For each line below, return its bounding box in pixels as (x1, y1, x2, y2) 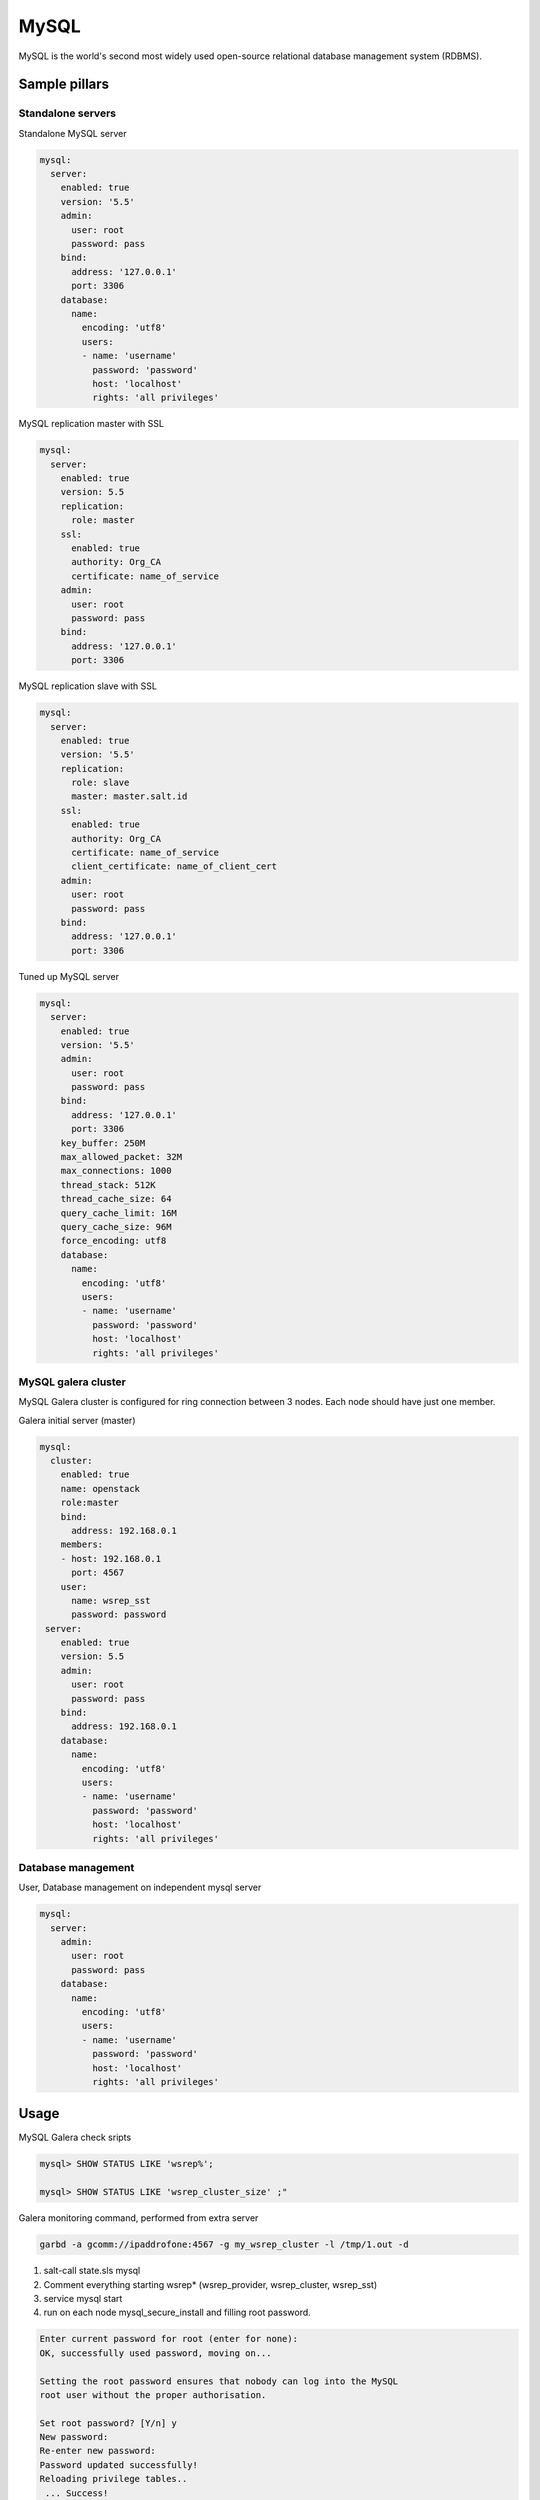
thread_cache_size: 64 (60, 1193, 172, 1205)
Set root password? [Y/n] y (39, 2417, 177, 2429)
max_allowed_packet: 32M (60, 1151, 183, 1163)
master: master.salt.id (71, 791, 188, 802)
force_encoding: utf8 (60, 1235, 167, 1247)
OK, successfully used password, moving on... (39, 2347, 272, 2359)
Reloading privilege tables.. (39, 2473, 188, 2485)
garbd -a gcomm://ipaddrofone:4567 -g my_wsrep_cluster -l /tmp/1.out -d (39, 2239, 409, 2250)
